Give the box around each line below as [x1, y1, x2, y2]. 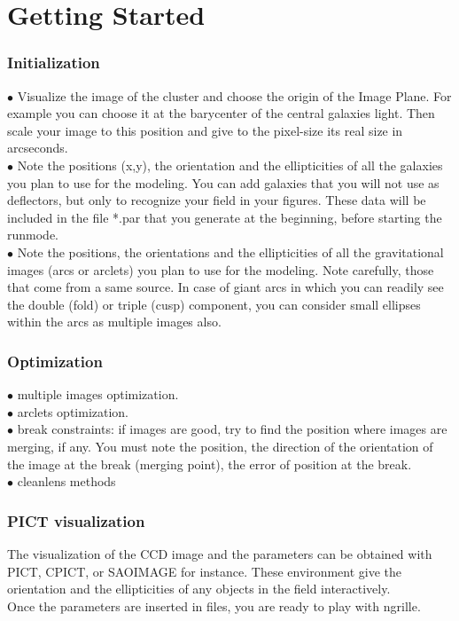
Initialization [7, 51, 100, 74]
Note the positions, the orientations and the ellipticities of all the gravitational [17, 242, 444, 261]
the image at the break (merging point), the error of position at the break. [7, 454, 412, 473]
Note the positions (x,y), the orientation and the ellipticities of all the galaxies [17, 155, 443, 174]
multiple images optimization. [17, 385, 179, 404]
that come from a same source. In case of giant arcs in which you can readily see [7, 278, 444, 296]
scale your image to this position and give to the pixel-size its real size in [7, 121, 403, 139]
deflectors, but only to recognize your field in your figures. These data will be [7, 191, 426, 209]
